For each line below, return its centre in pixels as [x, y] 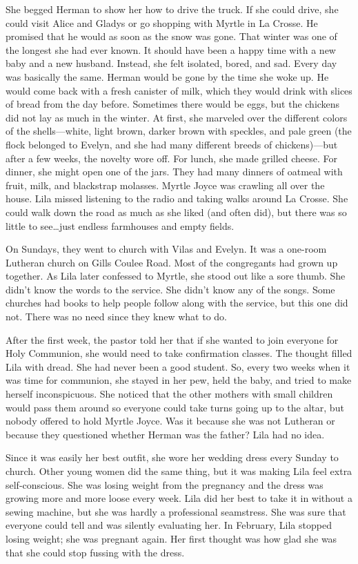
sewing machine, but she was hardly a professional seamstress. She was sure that [176, 511]
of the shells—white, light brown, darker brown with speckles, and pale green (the [179, 131]
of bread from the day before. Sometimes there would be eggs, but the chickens [173, 104]
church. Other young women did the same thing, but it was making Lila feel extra [179, 471]
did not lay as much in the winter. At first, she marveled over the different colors [177, 117]
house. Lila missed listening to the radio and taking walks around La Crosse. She [177, 198]
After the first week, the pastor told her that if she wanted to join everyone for [172, 339]
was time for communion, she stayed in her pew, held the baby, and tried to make [179, 380]
